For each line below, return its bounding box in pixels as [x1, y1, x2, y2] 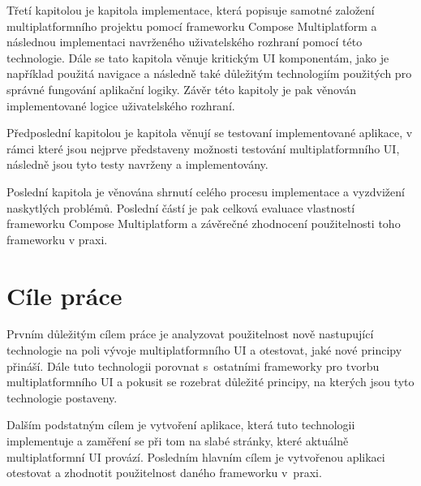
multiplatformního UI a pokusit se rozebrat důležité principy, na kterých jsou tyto [6, 373, 415, 390]
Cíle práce [6, 278, 122, 312]
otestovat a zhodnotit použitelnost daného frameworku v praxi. [6, 464, 322, 481]
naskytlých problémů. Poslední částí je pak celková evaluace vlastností [6, 199, 355, 216]
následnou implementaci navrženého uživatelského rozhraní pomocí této [6, 33, 363, 50]
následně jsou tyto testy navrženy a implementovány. [6, 156, 268, 173]
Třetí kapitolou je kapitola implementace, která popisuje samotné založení [6, 2, 375, 18]
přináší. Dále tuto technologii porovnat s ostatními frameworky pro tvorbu [6, 357, 380, 374]
